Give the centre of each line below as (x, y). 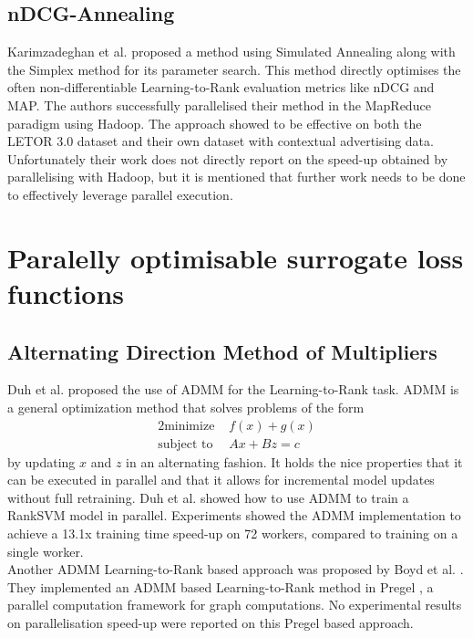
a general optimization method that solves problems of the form (186, 407)
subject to (185, 444)
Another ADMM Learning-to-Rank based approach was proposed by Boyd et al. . (236, 569)
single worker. (46, 551)
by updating (41, 461)
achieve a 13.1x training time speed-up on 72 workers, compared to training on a (233, 533)
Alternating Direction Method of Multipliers (222, 351)
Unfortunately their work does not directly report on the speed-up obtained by (228, 158)
